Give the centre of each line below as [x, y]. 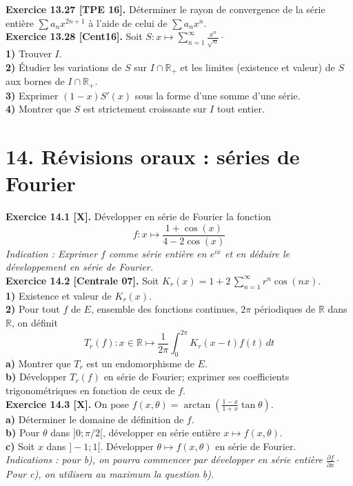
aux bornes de [35, 81]
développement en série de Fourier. [80, 267]
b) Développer [36, 377]
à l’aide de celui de [128, 22]
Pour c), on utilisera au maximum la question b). [110, 473]
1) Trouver [29, 54]
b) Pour [23, 432]
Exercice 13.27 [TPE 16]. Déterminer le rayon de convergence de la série [165, 9]
